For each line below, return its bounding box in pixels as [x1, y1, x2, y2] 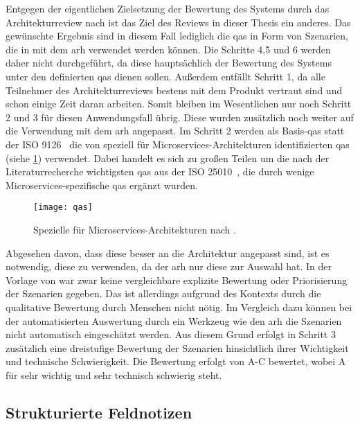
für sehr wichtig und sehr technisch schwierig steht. [6, 367, 222, 382]
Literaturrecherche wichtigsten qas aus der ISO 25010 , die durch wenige [6, 164, 314, 179]
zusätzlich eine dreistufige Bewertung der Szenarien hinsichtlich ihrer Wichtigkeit [6, 340, 349, 355]
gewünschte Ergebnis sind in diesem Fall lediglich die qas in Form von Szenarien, [6, 28, 349, 43]
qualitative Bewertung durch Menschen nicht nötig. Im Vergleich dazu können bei [6, 299, 352, 314]
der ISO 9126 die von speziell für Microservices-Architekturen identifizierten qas [6, 136, 350, 151]
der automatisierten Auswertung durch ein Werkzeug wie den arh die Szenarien [6, 313, 342, 328]
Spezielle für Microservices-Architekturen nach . [33, 222, 236, 236]
